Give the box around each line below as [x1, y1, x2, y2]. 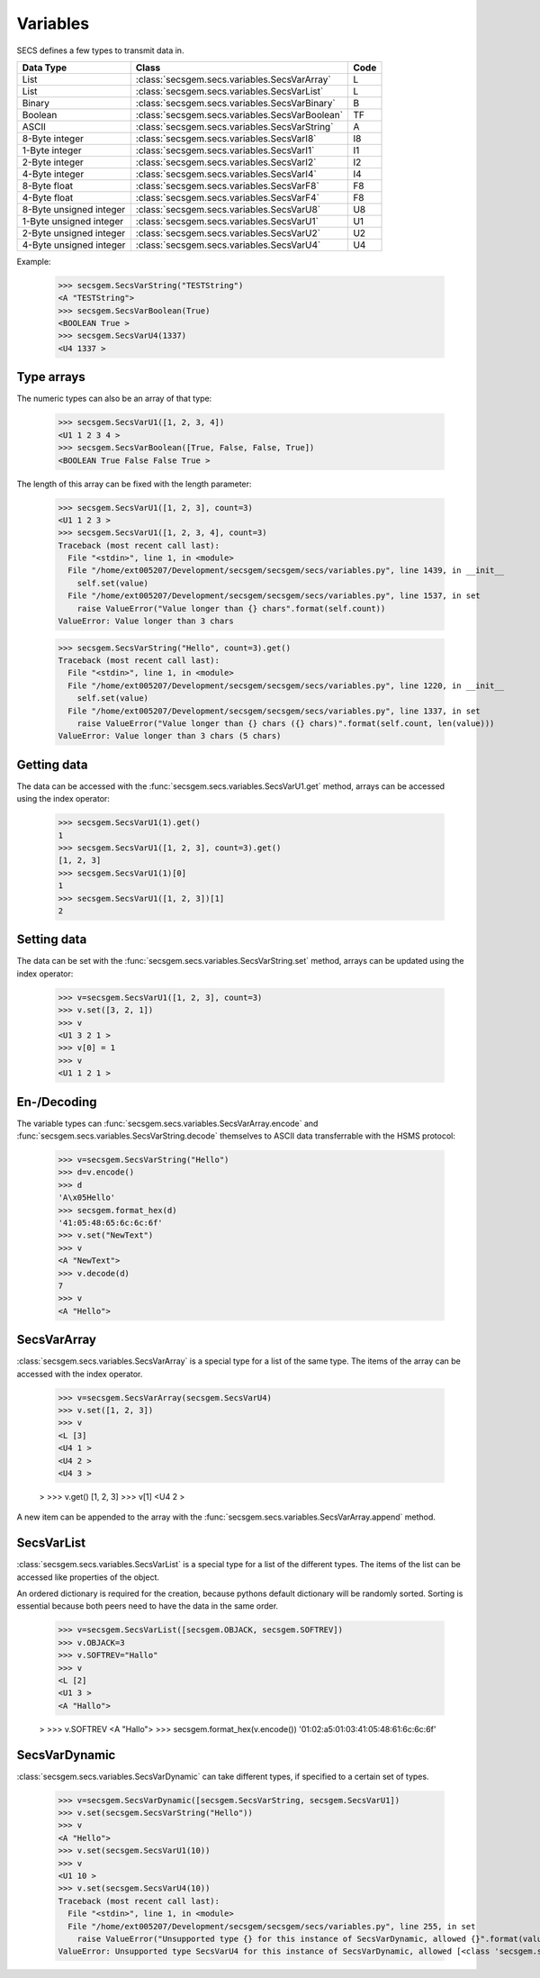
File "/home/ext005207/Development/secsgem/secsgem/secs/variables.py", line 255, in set [67, 1921, 476, 1931]
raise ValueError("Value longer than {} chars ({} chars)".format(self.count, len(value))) [76, 718, 495, 729]
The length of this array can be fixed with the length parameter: [16, 478, 252, 489]
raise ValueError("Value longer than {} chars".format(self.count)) [76, 603, 386, 613]
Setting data [16, 932, 87, 948]
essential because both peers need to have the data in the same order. [16, 1601, 279, 1611]
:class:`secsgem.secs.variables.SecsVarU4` [135, 239, 321, 251]
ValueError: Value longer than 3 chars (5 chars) [58, 730, 282, 741]
